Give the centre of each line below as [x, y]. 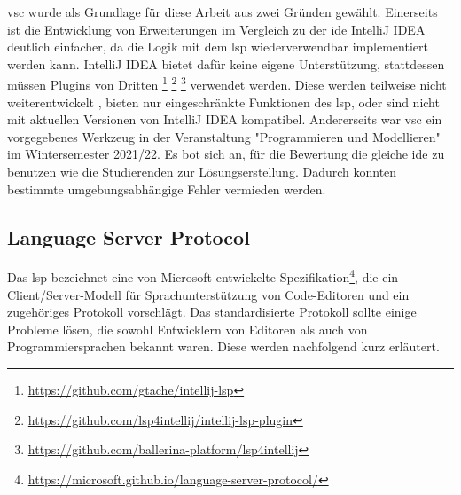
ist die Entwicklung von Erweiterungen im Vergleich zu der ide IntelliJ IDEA [216, 29]
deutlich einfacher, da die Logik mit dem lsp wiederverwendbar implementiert [218, 47]
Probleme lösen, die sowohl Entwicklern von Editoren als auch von [188, 329]
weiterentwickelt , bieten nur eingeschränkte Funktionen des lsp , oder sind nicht [223, 102]
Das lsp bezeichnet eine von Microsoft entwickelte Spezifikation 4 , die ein [203, 276]
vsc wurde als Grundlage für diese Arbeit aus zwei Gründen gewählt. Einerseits [223, 12]
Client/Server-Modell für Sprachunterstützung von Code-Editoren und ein [208, 294]
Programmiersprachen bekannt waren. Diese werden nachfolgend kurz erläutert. [223, 346]
